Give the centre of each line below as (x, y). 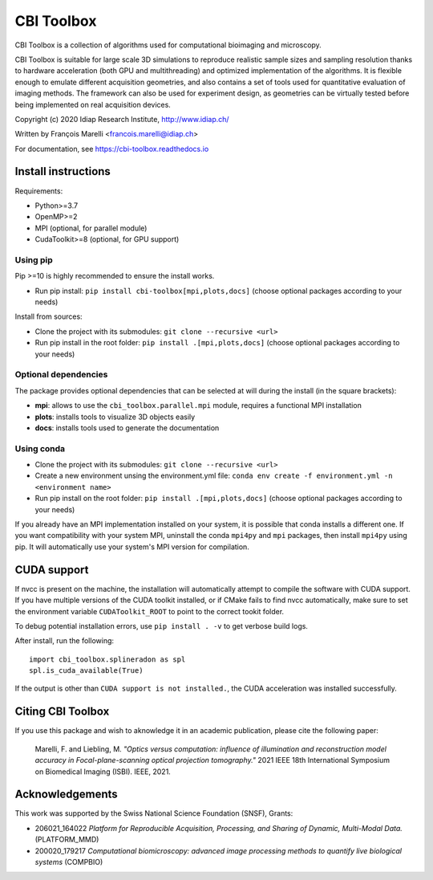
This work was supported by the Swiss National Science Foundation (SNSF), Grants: (154, 813)
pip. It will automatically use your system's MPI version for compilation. (132, 547)
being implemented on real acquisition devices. (93, 104)
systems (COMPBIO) (69, 862)
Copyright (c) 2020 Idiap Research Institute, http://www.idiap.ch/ (122, 119)
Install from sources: (49, 316)
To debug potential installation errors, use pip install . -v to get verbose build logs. (162, 625)
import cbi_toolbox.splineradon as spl (107, 659)
